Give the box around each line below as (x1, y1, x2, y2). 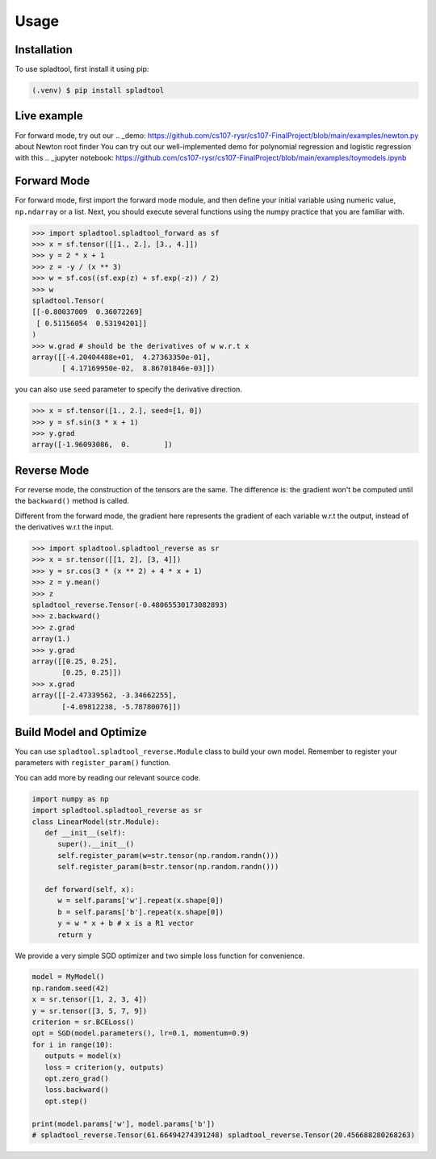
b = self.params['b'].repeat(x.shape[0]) (57, 907, 224, 916)
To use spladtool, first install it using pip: (15, 65, 149, 74)
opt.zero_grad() (44, 1074, 109, 1083)
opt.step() (44, 1096, 88, 1106)
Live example (15, 109, 84, 123)
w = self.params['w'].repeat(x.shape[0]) (57, 896, 224, 906)
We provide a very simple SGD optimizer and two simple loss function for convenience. (15, 951, 305, 960)
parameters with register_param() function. (15, 758, 171, 768)
